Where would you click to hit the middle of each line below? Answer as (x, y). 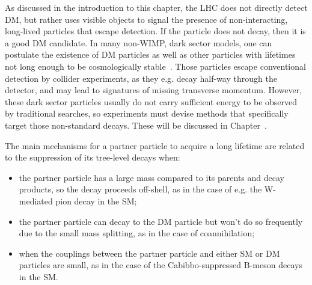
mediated (36, 201)
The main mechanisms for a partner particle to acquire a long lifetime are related (155, 145)
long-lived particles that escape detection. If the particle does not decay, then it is (155, 31)
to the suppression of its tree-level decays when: (93, 157)
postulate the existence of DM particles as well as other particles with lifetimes (150, 54)
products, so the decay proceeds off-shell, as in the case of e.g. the (140, 189)
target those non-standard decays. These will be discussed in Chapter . (136, 125)
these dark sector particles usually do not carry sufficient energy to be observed (151, 101)
